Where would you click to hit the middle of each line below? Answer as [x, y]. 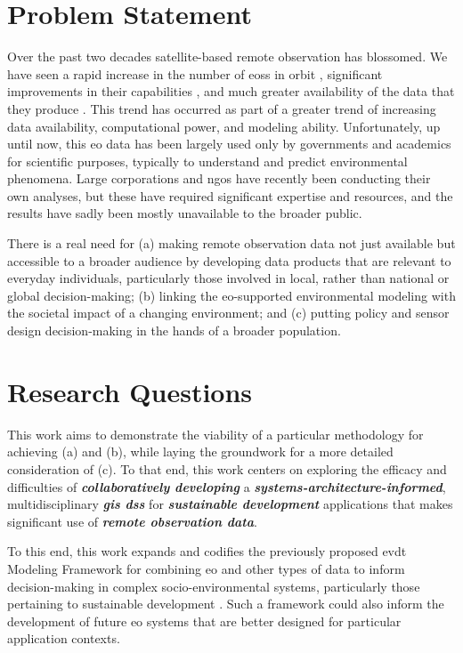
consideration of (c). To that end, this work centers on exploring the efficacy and [227, 468]
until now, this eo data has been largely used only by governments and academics [229, 144]
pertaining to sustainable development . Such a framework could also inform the [226, 604]
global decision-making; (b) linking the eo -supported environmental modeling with [231, 295]
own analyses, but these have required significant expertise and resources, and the [230, 195]
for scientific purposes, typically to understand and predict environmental [207, 161]
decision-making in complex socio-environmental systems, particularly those [214, 586]
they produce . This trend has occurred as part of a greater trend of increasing [222, 108]
